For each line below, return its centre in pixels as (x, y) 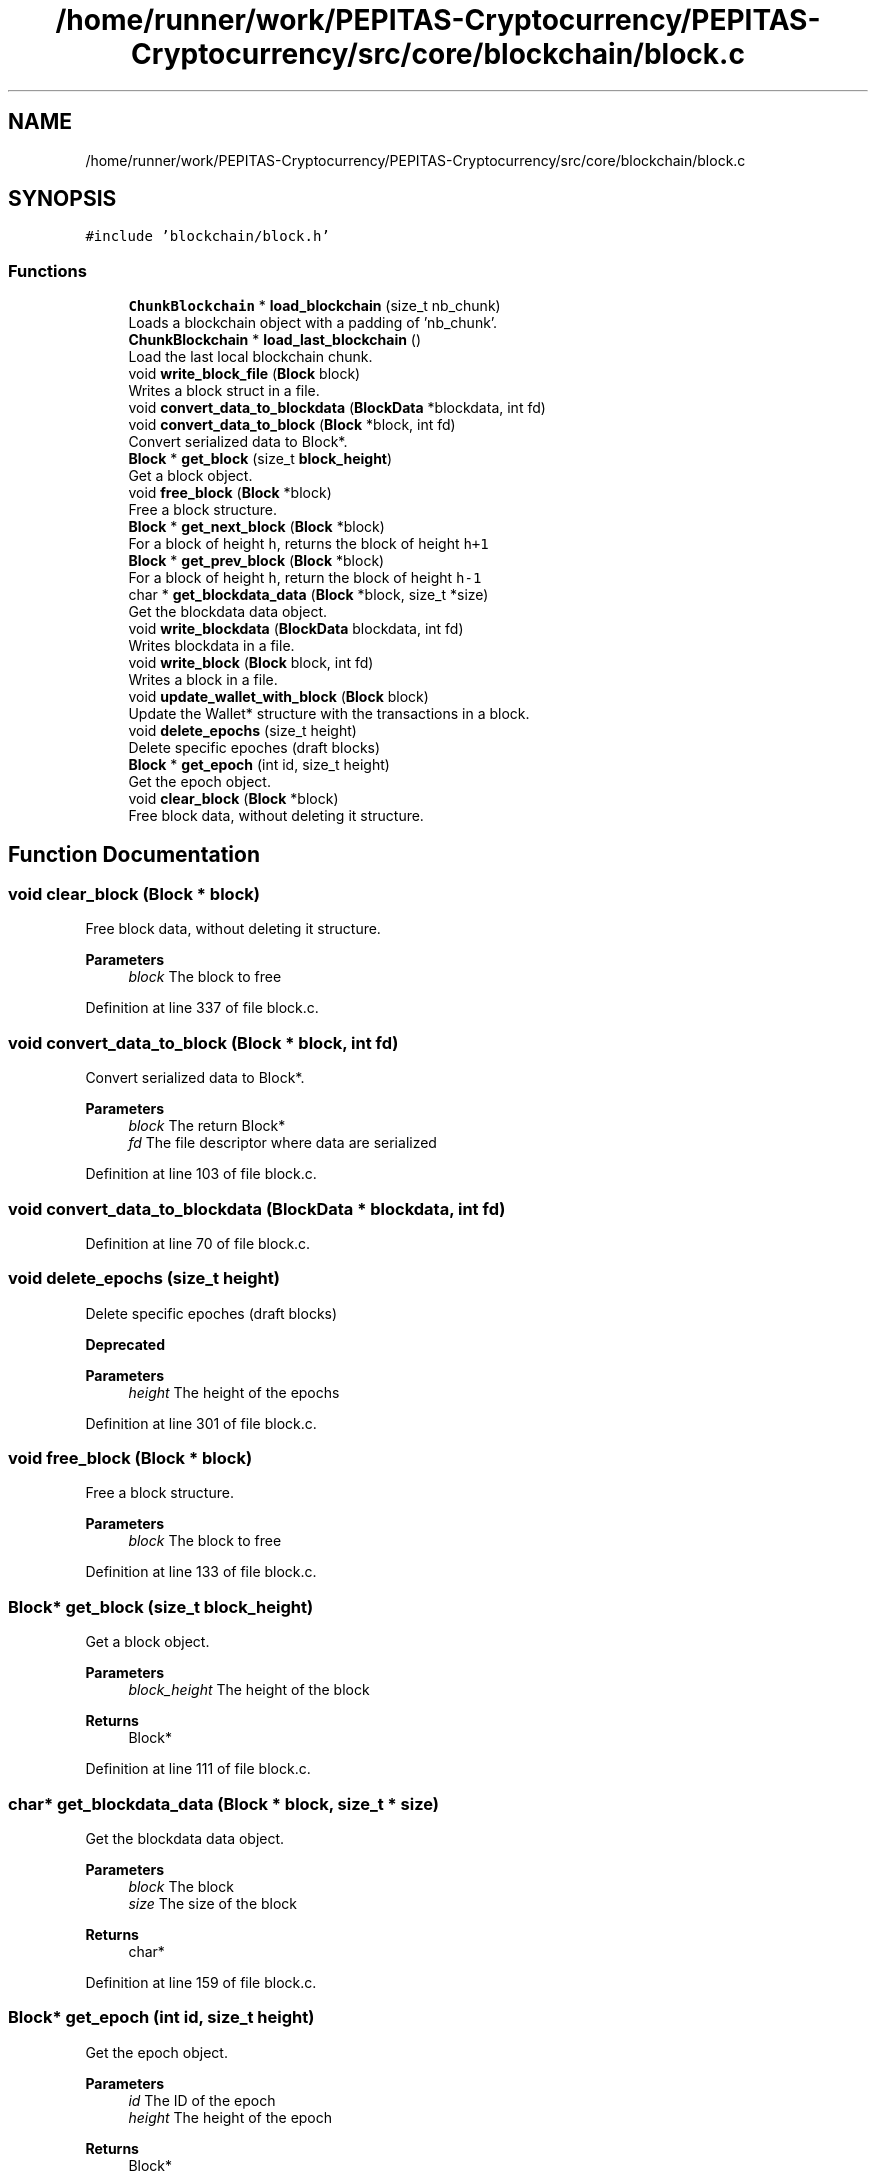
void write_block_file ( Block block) (244, 374)
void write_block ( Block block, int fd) (251, 663)
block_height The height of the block (249, 1690)
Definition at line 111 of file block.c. (198, 1769)
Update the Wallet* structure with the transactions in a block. (329, 714)
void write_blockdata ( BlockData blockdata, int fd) (296, 629)
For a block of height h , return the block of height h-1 (305, 578)
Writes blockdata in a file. (211, 646)
